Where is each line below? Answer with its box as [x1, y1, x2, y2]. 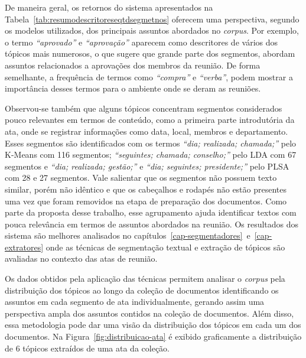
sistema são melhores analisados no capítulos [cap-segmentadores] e [5, 229, 250, 242]
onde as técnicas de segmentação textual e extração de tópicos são [45, 240, 285, 253]
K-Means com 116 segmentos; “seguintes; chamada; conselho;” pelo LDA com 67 [5, 148, 297, 161]
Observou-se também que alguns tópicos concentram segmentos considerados [5, 102, 282, 114]
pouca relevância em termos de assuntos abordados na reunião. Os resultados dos [5, 217, 299, 230]
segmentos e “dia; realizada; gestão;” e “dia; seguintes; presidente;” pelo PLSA [5, 160, 289, 172]
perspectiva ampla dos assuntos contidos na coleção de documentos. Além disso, [5, 307, 294, 319]
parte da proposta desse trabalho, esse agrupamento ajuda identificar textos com [5, 206, 297, 219]
